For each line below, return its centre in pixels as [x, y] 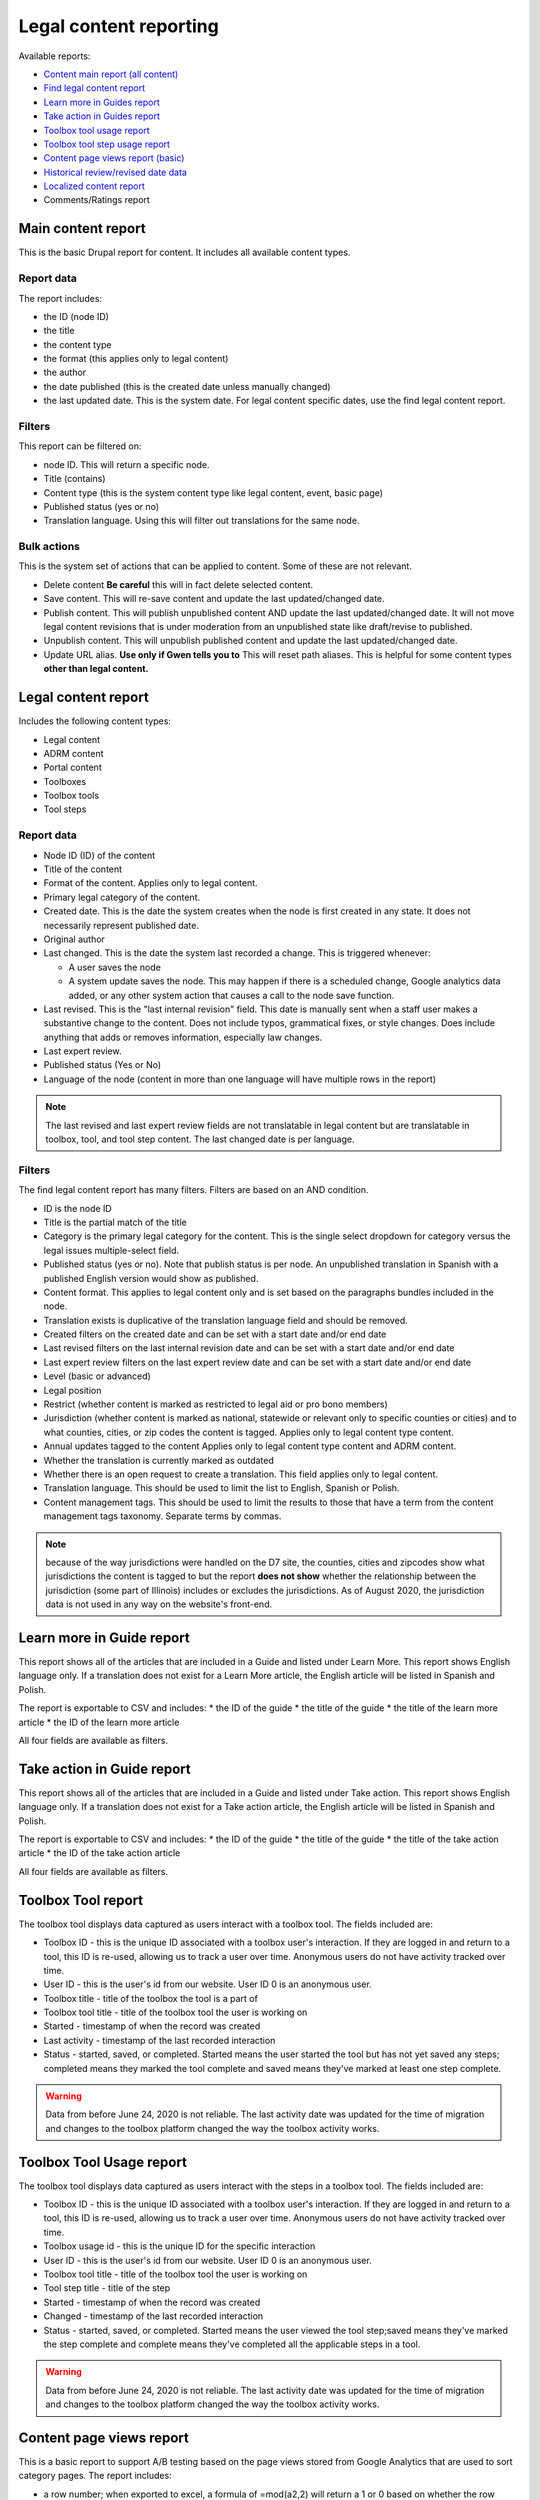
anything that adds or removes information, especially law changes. [183, 1037]
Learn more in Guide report [104, 1637]
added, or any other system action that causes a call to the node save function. [231, 995]
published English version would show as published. [151, 1278]
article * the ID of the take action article [99, 1853]
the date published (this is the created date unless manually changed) [187, 386]
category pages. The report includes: [95, 2476]
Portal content [72, 767]
